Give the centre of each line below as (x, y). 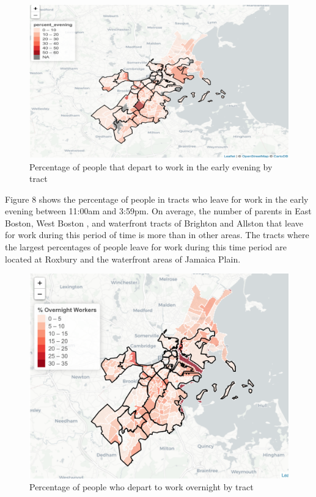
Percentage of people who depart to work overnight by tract (141, 487)
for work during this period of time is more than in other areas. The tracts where (157, 235)
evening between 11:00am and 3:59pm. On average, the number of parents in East (158, 211)
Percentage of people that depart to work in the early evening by (151, 166)
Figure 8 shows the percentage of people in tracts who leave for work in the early (157, 199)
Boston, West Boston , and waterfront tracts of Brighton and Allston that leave (154, 223)
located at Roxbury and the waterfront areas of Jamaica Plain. (123, 259)
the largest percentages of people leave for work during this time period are (146, 247)
